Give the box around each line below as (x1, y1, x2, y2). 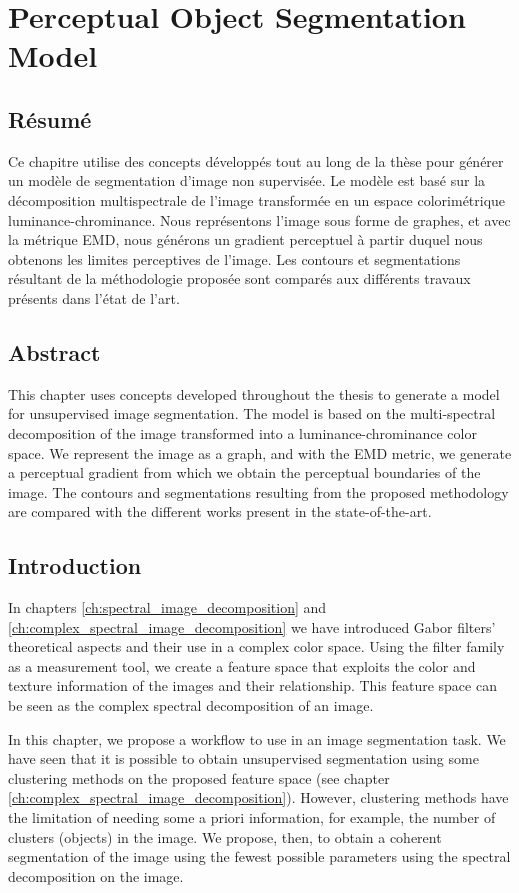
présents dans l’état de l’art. (8, 287, 180, 308)
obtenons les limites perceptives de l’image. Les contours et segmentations (8, 248, 461, 269)
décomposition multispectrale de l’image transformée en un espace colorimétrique (8, 189, 506, 210)
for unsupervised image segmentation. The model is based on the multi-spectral (8, 403, 496, 424)
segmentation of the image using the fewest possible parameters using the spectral (8, 846, 511, 867)
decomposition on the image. (8, 865, 184, 886)
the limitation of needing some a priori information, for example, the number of (8, 807, 496, 828)
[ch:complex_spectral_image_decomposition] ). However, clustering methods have (8, 787, 509, 808)
